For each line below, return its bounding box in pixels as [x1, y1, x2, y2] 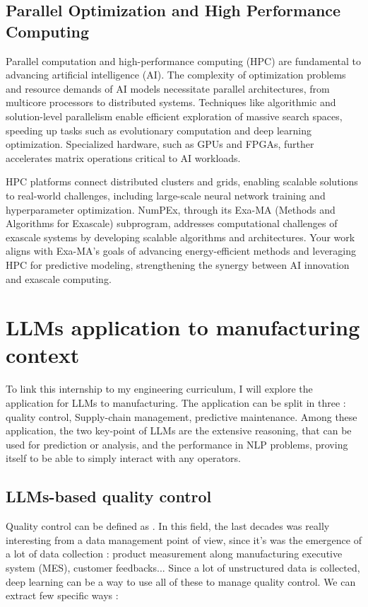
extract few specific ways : [6, 588, 119, 603]
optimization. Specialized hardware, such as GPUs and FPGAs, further [6, 137, 314, 151]
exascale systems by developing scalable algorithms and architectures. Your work [6, 229, 355, 244]
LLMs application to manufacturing [6, 313, 360, 342]
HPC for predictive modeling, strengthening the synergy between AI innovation [6, 257, 350, 272]
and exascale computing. [6, 271, 112, 286]
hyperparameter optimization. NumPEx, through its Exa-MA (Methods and [6, 202, 336, 216]
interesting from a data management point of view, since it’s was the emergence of [6, 532, 362, 547]
